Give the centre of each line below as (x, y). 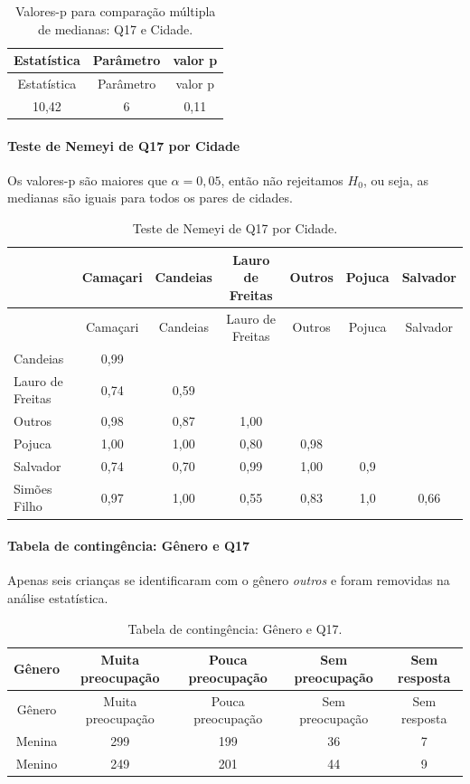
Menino (37, 763)
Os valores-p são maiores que (87, 179)
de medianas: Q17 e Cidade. (116, 28)
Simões (33, 488)
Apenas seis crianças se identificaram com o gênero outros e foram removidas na (229, 580)
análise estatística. (58, 597)
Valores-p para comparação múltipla (115, 11)
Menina (37, 740)
